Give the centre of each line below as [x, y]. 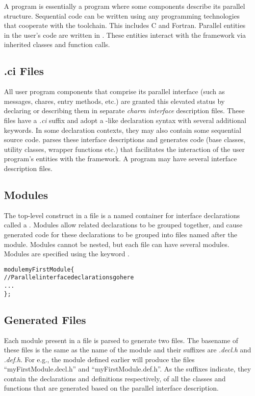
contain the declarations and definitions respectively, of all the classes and [115, 378]
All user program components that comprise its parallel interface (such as [115, 91]
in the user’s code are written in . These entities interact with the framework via [125, 35]
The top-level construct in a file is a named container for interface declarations [122, 215]
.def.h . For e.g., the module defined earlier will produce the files [99, 359]
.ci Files [24, 71]
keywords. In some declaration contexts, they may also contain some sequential [123, 130]
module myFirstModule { [39, 269]
